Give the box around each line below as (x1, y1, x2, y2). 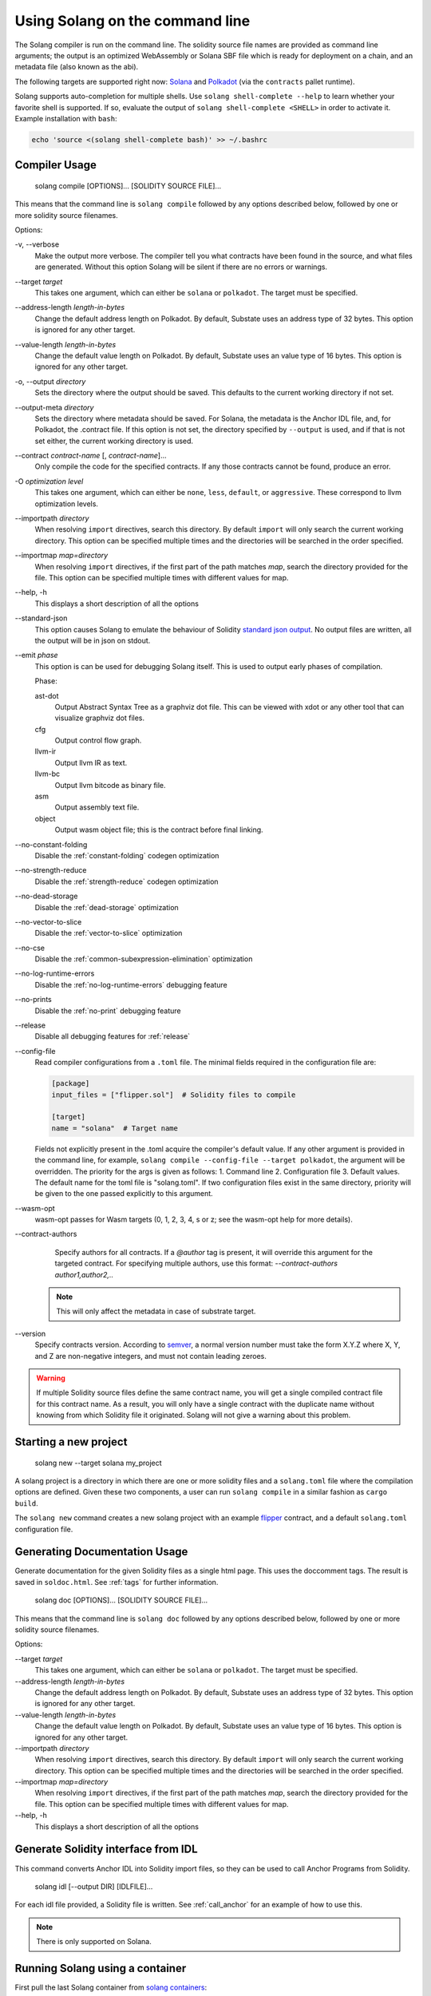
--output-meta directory (14, 402, 94, 412)
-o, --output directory (14, 376, 86, 386)
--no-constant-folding (14, 839, 88, 849)
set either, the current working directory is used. (34, 436, 194, 446)
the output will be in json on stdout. (34, 636, 151, 645)
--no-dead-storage (14, 891, 78, 901)
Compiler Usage (14, 158, 97, 172)
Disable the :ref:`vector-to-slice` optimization (34, 929, 183, 938)
